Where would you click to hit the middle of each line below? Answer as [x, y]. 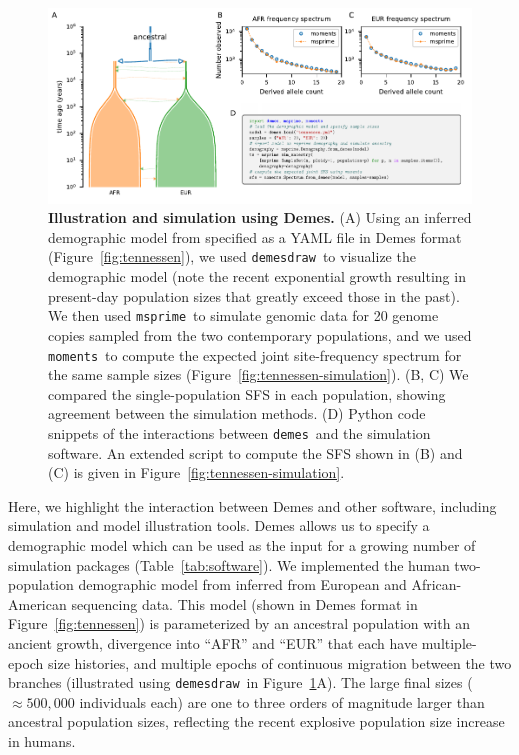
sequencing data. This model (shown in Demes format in [244, 603]
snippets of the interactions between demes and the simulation [239, 433]
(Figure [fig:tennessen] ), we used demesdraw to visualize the [232, 256]
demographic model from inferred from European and [242, 584]
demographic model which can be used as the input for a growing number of [242, 545]
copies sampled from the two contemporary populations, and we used [260, 334]
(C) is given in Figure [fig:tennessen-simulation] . [196, 472]
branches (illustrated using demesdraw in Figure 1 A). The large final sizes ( [240, 682]
